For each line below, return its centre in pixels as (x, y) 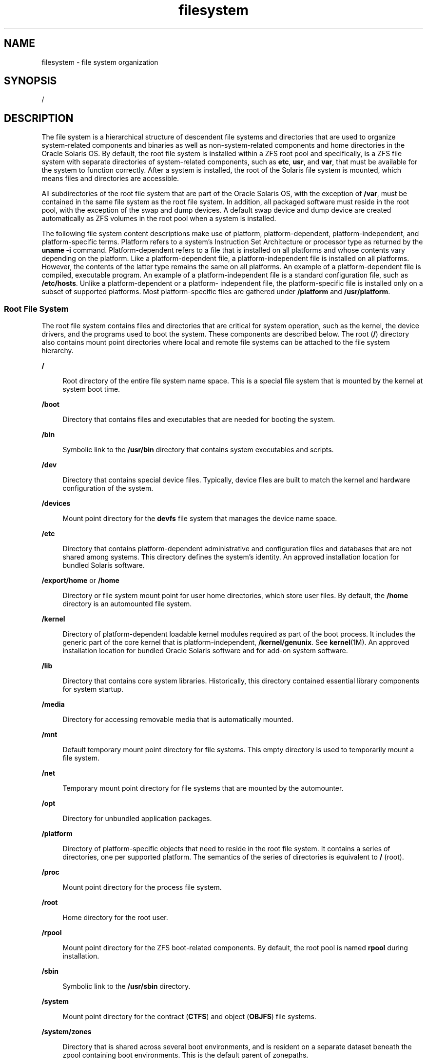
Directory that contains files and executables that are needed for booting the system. (199, 420)
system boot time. (91, 389)
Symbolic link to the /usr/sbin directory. (126, 986)
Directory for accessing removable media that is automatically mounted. (178, 720)
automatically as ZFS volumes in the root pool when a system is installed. (159, 219)
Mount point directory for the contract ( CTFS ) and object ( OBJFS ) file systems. (189, 1017)
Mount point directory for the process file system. (142, 887)
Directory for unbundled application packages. (137, 819)
